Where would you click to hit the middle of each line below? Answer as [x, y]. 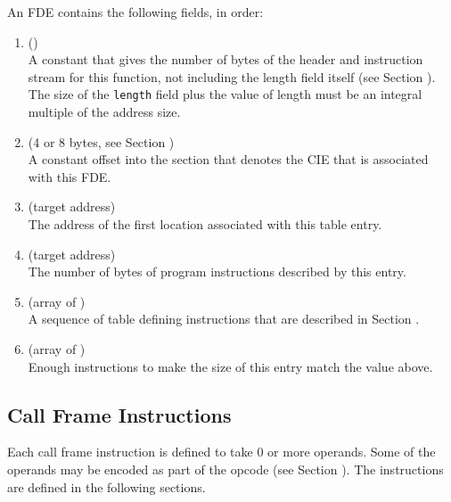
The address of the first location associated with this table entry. [205, 224]
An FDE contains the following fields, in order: [135, 12]
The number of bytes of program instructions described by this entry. [217, 272]
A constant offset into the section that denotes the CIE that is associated [228, 159]
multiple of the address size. [104, 112]
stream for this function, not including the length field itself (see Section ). [232, 76]
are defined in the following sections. [107, 486]
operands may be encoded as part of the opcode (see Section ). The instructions [225, 469]
